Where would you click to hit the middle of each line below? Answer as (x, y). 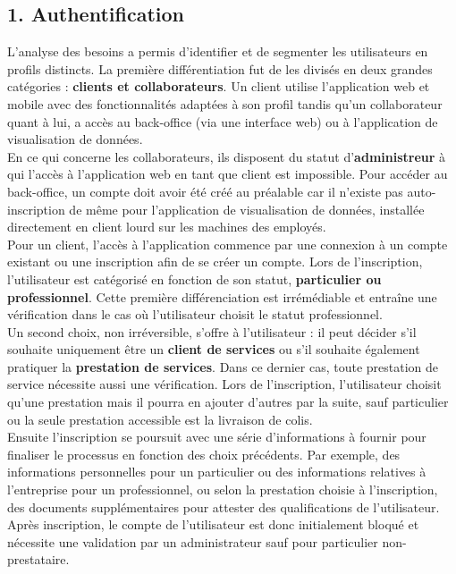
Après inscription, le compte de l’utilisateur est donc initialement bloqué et (213, 524)
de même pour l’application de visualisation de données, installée (247, 209)
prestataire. (38, 559)
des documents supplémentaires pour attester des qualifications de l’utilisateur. (224, 506)
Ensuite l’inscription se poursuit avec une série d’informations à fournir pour (217, 437)
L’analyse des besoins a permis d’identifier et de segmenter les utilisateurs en (218, 51)
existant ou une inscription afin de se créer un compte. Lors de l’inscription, (215, 262)
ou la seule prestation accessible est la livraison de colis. (160, 419)
